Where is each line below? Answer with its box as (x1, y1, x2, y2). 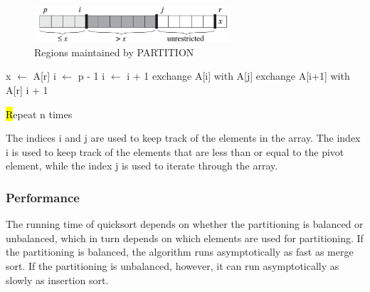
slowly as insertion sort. (6, 272, 109, 287)
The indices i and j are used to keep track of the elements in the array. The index (6, 130, 361, 145)
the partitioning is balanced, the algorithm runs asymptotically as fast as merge (6, 244, 354, 259)
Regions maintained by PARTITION (34, 44, 194, 59)
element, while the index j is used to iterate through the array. (6, 158, 278, 173)
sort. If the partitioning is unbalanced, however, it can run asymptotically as (6, 258, 339, 273)
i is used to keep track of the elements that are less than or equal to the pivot (6, 144, 344, 159)
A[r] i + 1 (6, 82, 48, 97)
